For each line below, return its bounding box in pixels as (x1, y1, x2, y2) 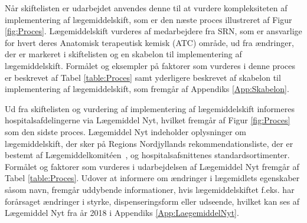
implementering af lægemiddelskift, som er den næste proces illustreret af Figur (5, 13, 292, 25)
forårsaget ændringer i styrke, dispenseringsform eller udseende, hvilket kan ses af (5, 195, 300, 207)
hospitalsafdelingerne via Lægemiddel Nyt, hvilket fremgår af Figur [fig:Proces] (5, 114, 290, 126)
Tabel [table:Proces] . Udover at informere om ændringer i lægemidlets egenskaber (5, 172, 300, 184)
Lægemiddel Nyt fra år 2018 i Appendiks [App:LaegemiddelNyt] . (5, 206, 239, 219)
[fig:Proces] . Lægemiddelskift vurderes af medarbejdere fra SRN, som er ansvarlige (5, 25, 302, 37)
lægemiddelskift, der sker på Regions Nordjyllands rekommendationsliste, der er (5, 137, 293, 149)
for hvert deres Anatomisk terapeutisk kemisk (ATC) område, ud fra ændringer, (5, 36, 294, 48)
